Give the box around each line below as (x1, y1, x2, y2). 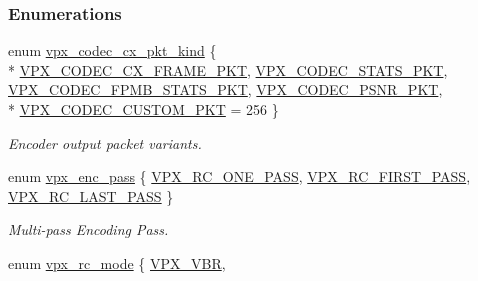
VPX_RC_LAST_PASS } (8, 185, 174, 206)
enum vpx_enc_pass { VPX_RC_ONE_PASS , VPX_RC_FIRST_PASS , (8, 166, 471, 187)
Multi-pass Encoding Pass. (8, 219, 169, 240)
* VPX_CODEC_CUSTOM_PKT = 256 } (8, 99, 279, 119)
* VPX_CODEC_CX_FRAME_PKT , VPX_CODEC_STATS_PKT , (8, 59, 448, 80)
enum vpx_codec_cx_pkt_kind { (8, 40, 217, 61)
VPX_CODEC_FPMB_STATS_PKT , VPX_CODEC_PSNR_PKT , (8, 79, 443, 100)
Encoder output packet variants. (8, 132, 202, 153)
